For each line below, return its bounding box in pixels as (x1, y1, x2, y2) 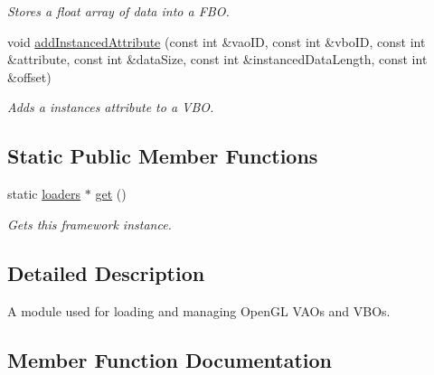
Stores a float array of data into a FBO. (7, 2, 230, 20)
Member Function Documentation (7, 345, 333, 373)
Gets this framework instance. (7, 214, 172, 233)
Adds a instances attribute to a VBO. (7, 98, 214, 117)
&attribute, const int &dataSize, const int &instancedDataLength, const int (7, 50, 428, 69)
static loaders (7, 184, 81, 203)
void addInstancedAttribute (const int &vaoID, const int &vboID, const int (7, 32, 426, 51)
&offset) (7, 67, 52, 86)
